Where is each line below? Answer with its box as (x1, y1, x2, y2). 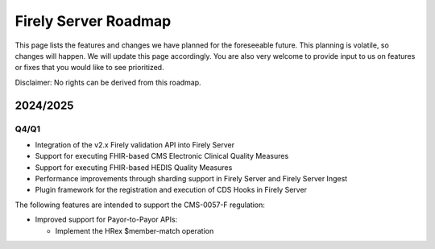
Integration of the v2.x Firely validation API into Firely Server (35, 139, 235, 149)
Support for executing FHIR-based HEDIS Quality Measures (35, 162, 233, 172)
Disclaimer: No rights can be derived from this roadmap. (14, 77, 201, 87)
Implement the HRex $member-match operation (55, 226, 214, 235)
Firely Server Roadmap (14, 12, 172, 30)
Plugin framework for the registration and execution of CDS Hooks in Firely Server (35, 185, 308, 195)
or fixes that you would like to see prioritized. (14, 63, 164, 73)
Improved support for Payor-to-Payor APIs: (35, 214, 178, 225)
